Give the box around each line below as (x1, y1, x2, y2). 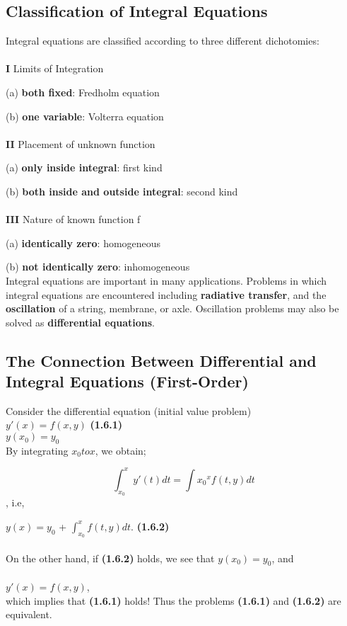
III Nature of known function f (6, 212, 141, 227)
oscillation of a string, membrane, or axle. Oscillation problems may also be (6, 301, 339, 316)
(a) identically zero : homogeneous (6, 235, 161, 250)
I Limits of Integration (6, 61, 104, 76)
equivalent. (6, 607, 52, 622)
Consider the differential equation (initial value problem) (6, 403, 252, 418)
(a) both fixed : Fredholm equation (6, 84, 160, 99)
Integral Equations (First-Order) (6, 370, 249, 392)
